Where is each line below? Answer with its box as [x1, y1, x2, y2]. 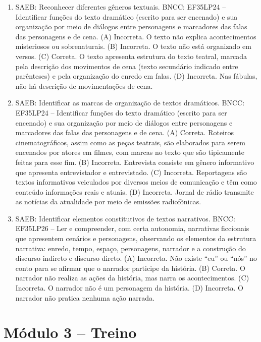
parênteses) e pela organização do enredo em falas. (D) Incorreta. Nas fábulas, [15, 71, 257, 81]
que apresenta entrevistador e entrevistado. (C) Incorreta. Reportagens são [15, 166, 247, 177]
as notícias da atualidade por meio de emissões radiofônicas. [15, 196, 201, 207]
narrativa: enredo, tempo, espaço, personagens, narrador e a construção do [15, 243, 246, 253]
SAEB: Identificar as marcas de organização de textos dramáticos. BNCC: [15, 97, 245, 108]
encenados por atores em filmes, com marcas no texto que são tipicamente [15, 147, 244, 157]
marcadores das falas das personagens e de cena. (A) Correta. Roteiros [15, 127, 234, 138]
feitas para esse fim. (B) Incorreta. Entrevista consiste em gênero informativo [15, 156, 254, 167]
